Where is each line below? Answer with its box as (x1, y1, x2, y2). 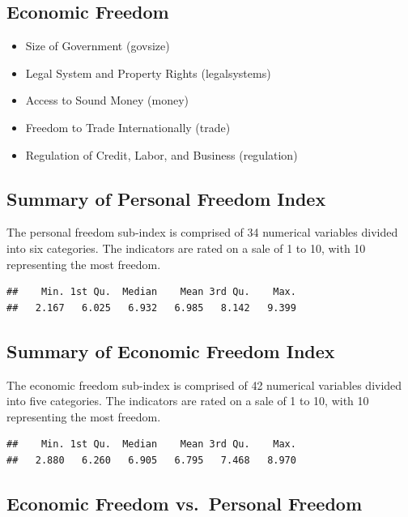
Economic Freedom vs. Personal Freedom (6, 490, 363, 515)
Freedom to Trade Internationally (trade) (25, 118, 231, 135)
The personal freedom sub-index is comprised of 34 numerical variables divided (6, 224, 398, 241)
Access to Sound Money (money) (25, 92, 189, 109)
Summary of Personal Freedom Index (6, 186, 326, 211)
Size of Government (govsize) (25, 37, 170, 54)
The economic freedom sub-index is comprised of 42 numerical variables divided (6, 376, 402, 393)
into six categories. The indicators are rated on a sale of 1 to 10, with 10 (6, 239, 366, 256)
